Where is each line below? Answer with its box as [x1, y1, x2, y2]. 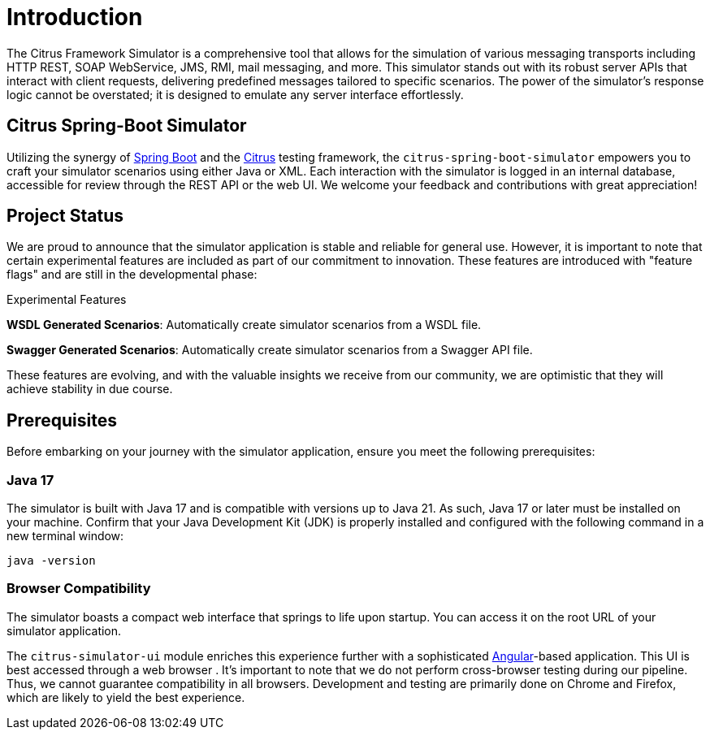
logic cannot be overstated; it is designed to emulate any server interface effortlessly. [6, 87, 464, 102]
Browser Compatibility [6, 580, 151, 597]
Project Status [6, 206, 124, 227]
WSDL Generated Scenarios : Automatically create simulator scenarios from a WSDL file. [6, 318, 482, 332]
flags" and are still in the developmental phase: [6, 267, 258, 282]
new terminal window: [6, 529, 124, 543]
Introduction [6, 3, 143, 31]
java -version [6, 554, 96, 568]
